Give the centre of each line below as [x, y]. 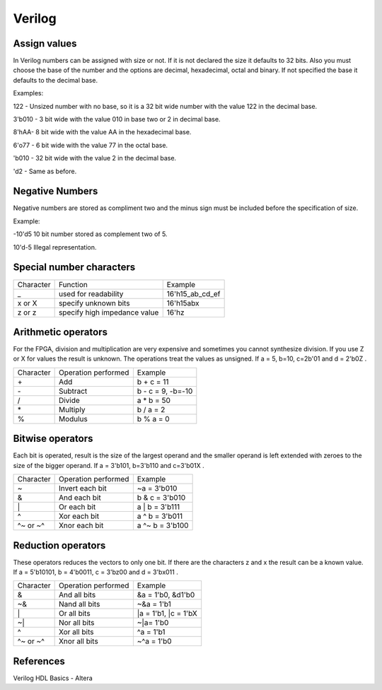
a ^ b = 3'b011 [160, 516]
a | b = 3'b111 [158, 507]
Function [73, 284]
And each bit [80, 498]
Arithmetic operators [60, 332]
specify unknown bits [94, 303]
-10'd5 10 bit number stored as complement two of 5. [90, 234]
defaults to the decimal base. [56, 80]
